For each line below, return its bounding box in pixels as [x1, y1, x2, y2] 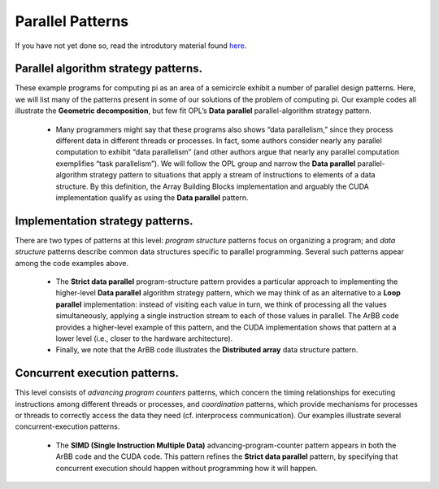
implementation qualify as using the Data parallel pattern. [55, 192, 249, 203]
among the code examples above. [15, 258, 129, 268]
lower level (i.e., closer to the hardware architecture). [55, 334, 233, 343]
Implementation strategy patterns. [15, 214, 193, 228]
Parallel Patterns [15, 12, 129, 30]
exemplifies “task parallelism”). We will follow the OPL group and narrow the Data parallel [55, 159, 356, 168]
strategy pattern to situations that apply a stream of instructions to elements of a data [89, 170, 376, 180]
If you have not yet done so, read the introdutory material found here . [15, 41, 247, 50]
